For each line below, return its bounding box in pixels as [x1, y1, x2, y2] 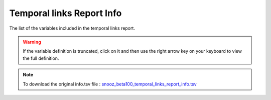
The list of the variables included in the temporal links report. [9, 25, 135, 31]
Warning [23, 39, 41, 45]
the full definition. [23, 55, 59, 61]
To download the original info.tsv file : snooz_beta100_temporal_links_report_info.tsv [23, 81, 197, 87]
